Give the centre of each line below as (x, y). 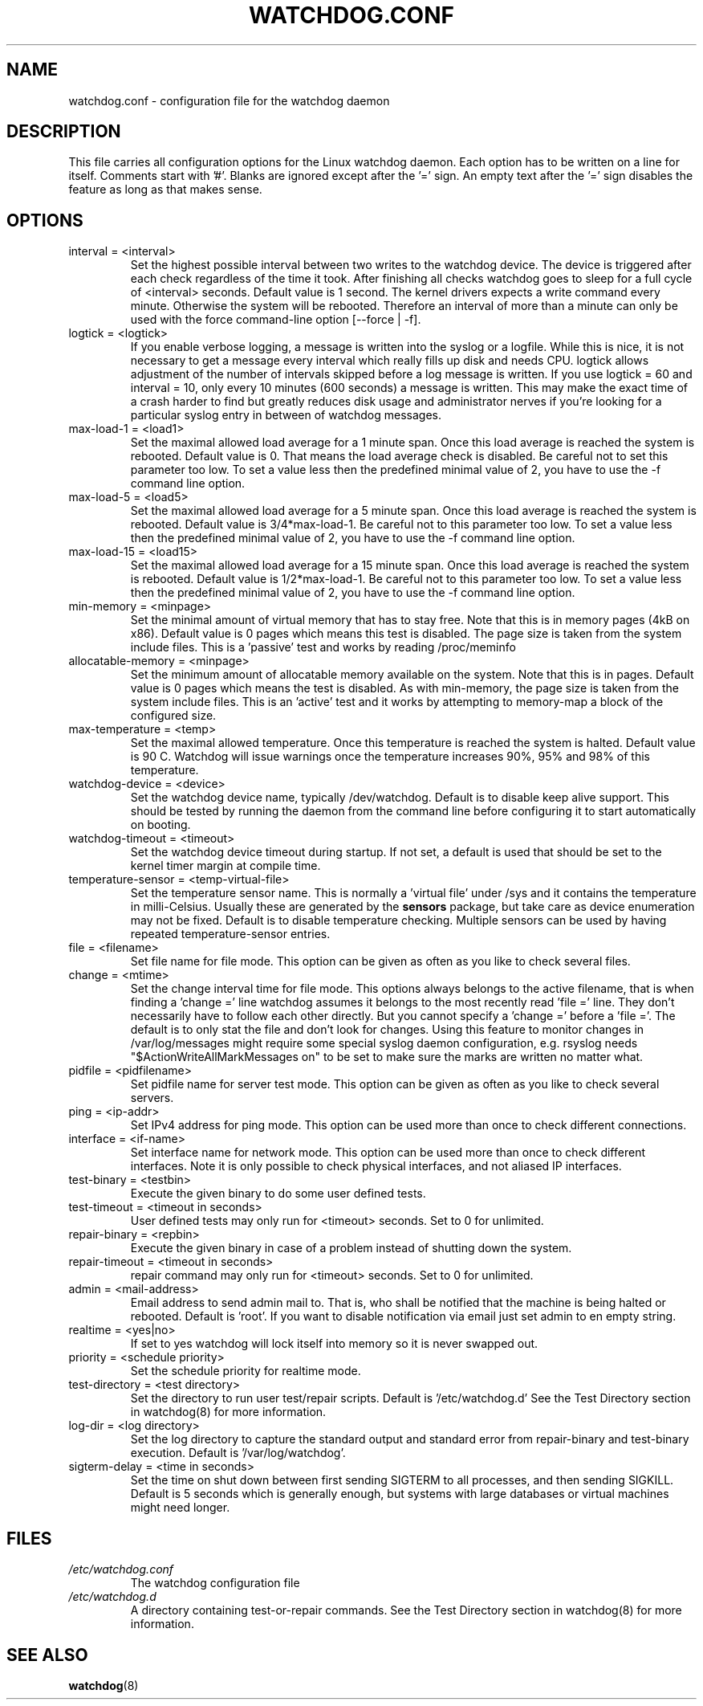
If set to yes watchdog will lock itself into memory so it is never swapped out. (334, 1344)
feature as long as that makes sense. (165, 190)
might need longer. (180, 1508)
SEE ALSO (47, 1655)
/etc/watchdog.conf (121, 1569)
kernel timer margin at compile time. (226, 866)
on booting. (161, 825)
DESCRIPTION (64, 132)
